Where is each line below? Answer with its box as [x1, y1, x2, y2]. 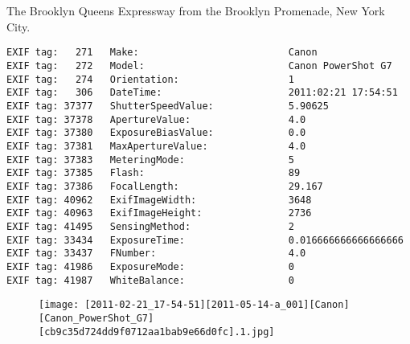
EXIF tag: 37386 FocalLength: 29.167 [6, 180, 323, 192]
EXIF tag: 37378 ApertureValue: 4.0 [6, 113, 306, 125]
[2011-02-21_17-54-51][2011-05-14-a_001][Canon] [84, 299, 350, 311]
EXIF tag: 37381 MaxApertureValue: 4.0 [6, 140, 306, 152]
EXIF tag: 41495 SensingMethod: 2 [6, 220, 294, 232]
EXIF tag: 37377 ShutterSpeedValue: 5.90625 [6, 100, 329, 112]
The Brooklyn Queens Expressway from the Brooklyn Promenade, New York [6, 2, 385, 19]
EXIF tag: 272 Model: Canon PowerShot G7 [6, 60, 392, 72]
